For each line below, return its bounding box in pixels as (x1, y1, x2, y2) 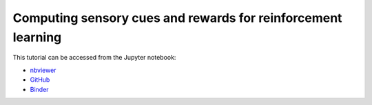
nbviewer (30, 66, 56, 74)
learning (12, 30, 62, 45)
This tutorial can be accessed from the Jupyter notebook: (12, 54, 176, 62)
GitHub (30, 75, 50, 84)
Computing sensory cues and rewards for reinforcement (12, 10, 342, 25)
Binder (30, 85, 49, 93)
